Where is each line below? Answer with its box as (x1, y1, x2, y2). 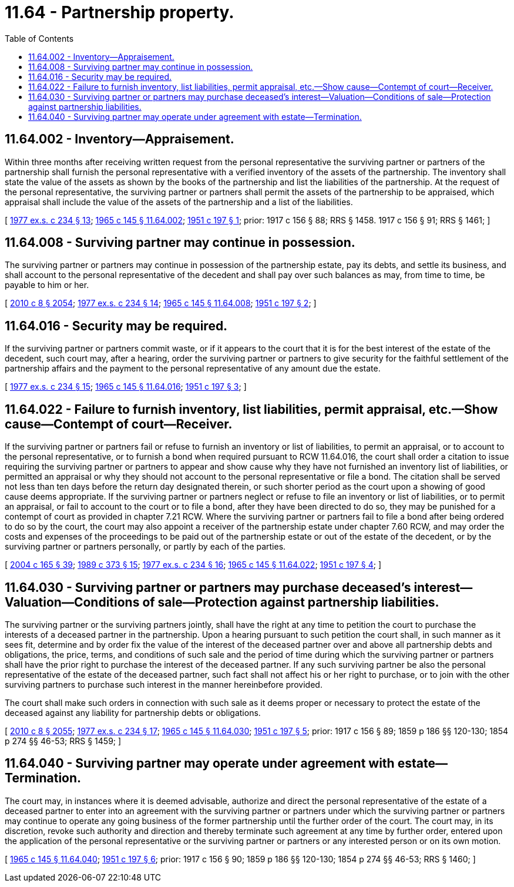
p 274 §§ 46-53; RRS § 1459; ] (5, 735, 122, 746)
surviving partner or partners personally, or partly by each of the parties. (5, 541, 286, 552)
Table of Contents (5, 33, 74, 43)
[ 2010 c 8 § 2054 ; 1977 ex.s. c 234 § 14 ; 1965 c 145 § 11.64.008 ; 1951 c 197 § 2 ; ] (5, 298, 317, 309)
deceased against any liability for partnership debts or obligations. (5, 707, 261, 718)
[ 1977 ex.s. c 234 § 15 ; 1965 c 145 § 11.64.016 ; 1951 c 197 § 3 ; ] (5, 381, 247, 392)
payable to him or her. (5, 280, 89, 290)
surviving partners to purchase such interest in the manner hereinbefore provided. (5, 679, 322, 689)
